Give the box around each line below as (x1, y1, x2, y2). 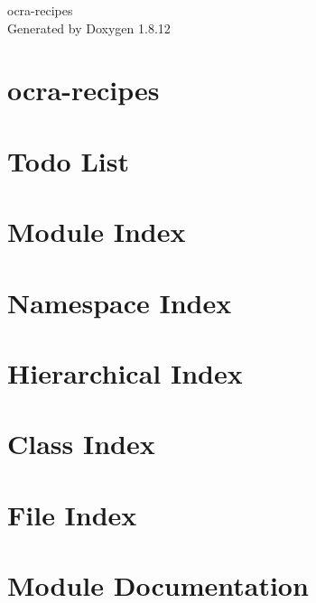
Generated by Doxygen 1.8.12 (7, 18, 171, 37)
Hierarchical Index (7, 354, 243, 391)
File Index (7, 496, 137, 533)
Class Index (7, 425, 155, 462)
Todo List (7, 142, 129, 179)
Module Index (7, 213, 186, 250)
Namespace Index (7, 283, 232, 320)
